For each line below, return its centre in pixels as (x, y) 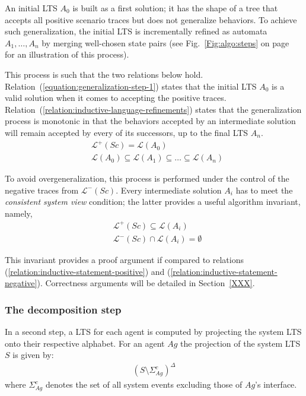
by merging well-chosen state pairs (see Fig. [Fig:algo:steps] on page (165, 42)
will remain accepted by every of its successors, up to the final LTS (127, 132)
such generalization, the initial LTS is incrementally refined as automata (136, 31)
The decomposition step (63, 309)
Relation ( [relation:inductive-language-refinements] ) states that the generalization (153, 109)
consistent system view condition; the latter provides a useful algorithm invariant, (153, 202)
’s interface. (276, 384)
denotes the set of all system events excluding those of (144, 384)
